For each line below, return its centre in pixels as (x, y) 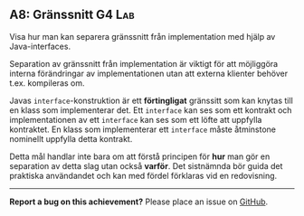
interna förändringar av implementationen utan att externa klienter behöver (148, 73)
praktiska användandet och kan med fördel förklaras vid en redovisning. (143, 175)
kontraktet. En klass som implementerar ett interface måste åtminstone (142, 129)
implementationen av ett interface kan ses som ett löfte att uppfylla (136, 119)
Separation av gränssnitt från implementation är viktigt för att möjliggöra (144, 63)
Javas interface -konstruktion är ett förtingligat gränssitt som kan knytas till (152, 100)
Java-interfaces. (40, 46)
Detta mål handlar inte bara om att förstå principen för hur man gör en (140, 156)
